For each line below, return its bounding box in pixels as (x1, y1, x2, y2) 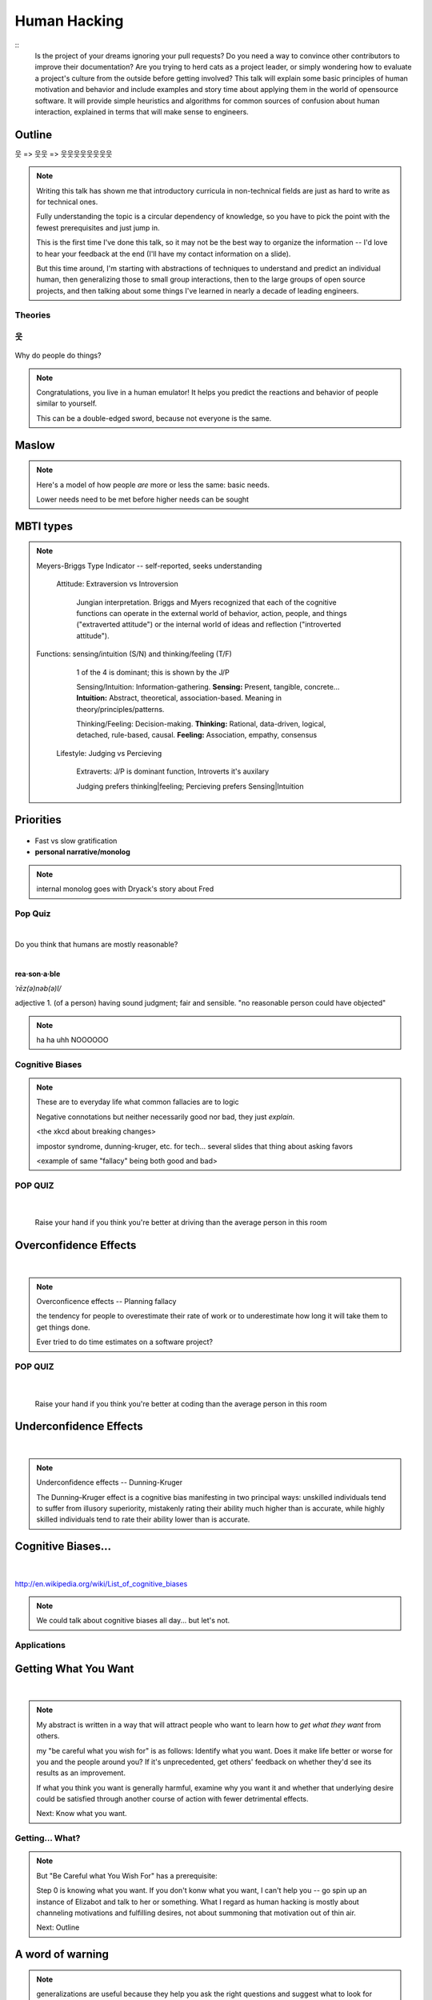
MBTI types (14, 519, 74, 533)
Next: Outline (36, 1922, 80, 1932)
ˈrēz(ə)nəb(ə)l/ (14, 983, 62, 993)
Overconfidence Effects (14, 1238, 137, 1252)
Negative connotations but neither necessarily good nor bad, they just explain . (36, 1112, 295, 1122)
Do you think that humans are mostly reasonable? (14, 939, 178, 949)
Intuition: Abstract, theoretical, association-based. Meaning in (76, 693, 282, 703)
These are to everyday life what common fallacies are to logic (36, 1097, 239, 1107)
